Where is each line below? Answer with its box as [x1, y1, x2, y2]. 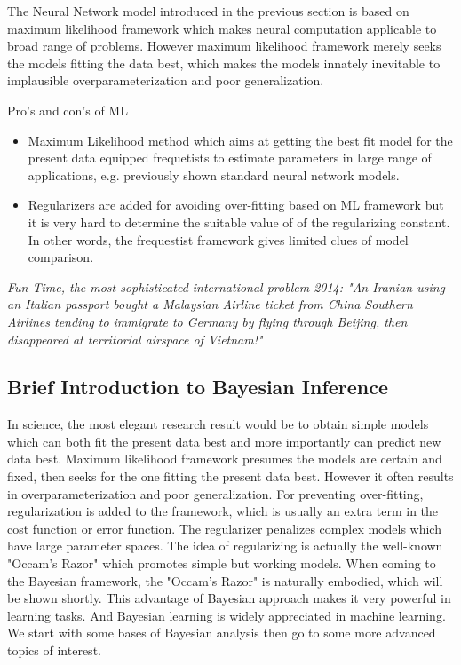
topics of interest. [7, 641, 101, 660]
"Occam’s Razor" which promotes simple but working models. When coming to [7, 554, 436, 573]
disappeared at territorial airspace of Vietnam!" [7, 329, 263, 348]
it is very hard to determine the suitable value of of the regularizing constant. [28, 212, 450, 231]
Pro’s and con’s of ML [7, 100, 128, 119]
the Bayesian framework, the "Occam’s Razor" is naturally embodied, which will [7, 571, 443, 590]
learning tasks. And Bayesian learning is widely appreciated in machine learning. [7, 606, 446, 624]
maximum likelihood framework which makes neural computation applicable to [7, 19, 437, 37]
